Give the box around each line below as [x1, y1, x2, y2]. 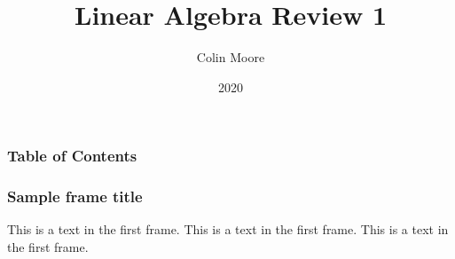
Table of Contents [7, 145, 137, 167]
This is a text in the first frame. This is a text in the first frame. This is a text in [7, 220, 449, 239]
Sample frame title [7, 185, 143, 208]
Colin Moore [196, 48, 265, 67]
